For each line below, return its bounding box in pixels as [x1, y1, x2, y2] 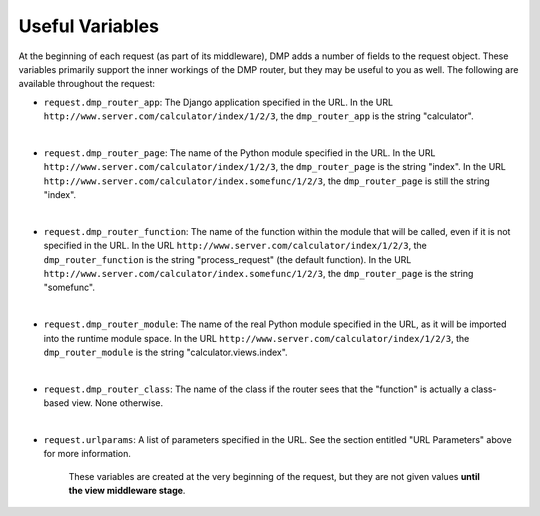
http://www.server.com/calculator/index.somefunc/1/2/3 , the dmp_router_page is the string [43, 268, 474, 280]
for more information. [43, 448, 132, 460]
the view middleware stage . [68, 485, 186, 497]
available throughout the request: [18, 78, 155, 90]
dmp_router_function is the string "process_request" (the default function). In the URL [43, 253, 412, 265]
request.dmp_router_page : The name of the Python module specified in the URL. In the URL [43, 146, 436, 159]
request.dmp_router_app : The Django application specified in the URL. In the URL [43, 96, 394, 108]
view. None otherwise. [71, 397, 164, 409]
